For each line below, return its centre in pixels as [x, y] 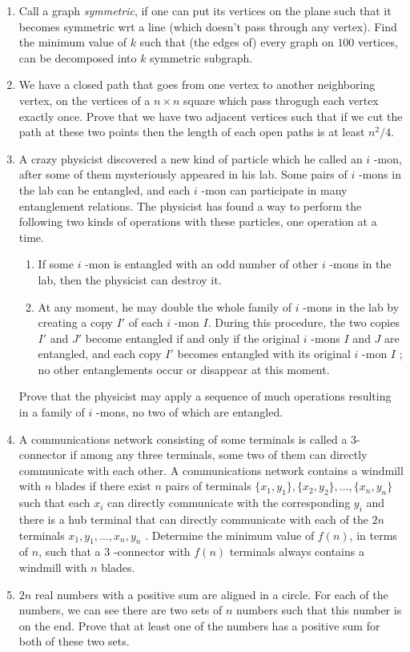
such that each [54, 503]
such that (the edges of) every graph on [237, 42]
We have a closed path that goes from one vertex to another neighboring [197, 85]
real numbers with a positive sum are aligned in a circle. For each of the [211, 594]
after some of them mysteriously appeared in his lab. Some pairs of [183, 174]
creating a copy [75, 322]
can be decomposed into [78, 57]
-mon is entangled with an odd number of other [202, 264]
